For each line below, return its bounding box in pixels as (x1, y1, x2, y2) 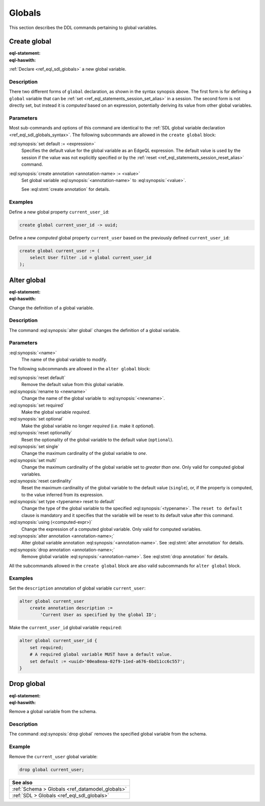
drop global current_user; (19, 767, 84, 772)
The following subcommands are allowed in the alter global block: (9, 365, 151, 371)
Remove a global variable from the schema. (9, 709, 97, 715)
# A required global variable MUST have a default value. (29, 652, 172, 657)
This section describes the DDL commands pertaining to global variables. (9, 25, 158, 30)
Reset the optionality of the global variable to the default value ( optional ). (21, 437, 174, 443)
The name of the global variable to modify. (21, 357, 107, 362)
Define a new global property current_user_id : (9, 209, 110, 215)
